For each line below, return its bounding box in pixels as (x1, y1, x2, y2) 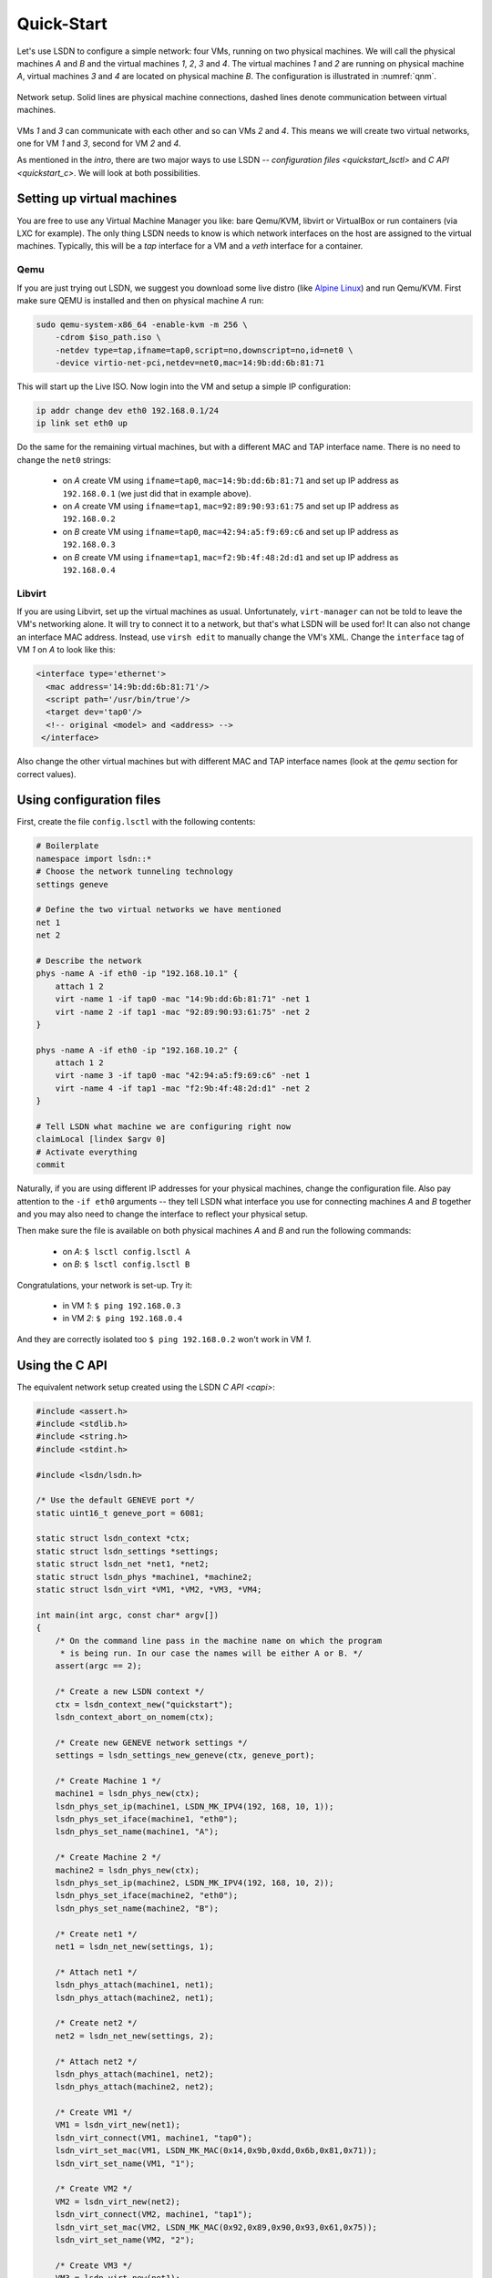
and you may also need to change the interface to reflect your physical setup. (16, 1208, 309, 1219)
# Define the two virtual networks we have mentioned (36, 905, 282, 915)
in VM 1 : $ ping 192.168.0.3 (62, 1299, 181, 1311)
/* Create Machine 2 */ (55, 1852, 161, 1862)
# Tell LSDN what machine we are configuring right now (36, 1122, 292, 1132)
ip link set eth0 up (36, 418, 128, 428)
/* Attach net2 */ (55, 2056, 138, 2067)
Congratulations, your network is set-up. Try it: (16, 1279, 193, 1290)
